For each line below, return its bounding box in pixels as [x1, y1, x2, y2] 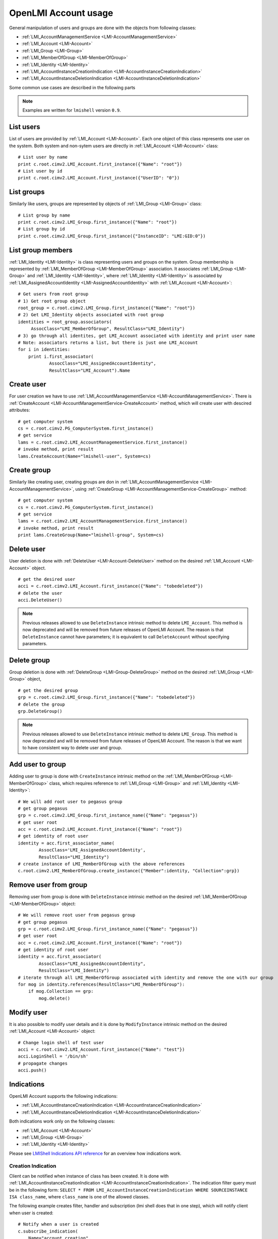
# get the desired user [18, 576, 76, 582]
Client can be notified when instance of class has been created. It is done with [9, 1173, 169, 1179]
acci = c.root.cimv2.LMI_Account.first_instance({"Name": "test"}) [18, 1046, 185, 1052]
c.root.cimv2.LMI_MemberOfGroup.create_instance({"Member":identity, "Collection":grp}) [18, 868, 240, 874]
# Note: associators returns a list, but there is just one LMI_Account [18, 339, 198, 345]
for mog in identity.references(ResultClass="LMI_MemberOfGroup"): [18, 982, 185, 987]
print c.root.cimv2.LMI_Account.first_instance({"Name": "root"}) [18, 161, 183, 167]
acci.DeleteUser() [18, 597, 63, 603]
